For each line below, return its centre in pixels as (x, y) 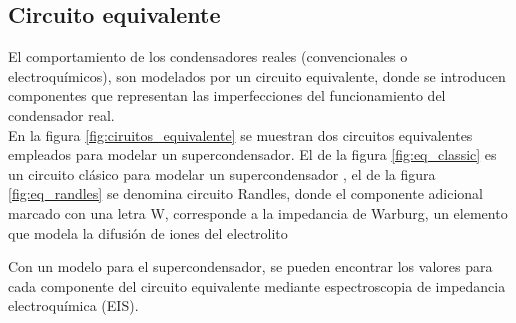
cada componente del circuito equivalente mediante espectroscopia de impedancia (257, 285)
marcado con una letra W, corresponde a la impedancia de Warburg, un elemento (258, 212)
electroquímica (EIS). (73, 305)
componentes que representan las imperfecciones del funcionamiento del (227, 95)
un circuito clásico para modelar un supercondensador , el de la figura (222, 173)
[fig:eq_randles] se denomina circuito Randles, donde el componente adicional (245, 193)
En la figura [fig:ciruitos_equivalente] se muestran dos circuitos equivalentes (240, 134)
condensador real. (61, 114)
